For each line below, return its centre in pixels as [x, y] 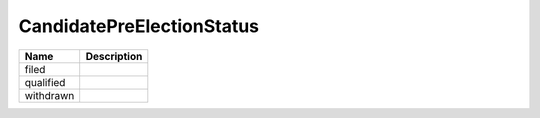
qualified [45, 82]
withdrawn [49, 95]
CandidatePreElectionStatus [139, 26]
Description [114, 56]
